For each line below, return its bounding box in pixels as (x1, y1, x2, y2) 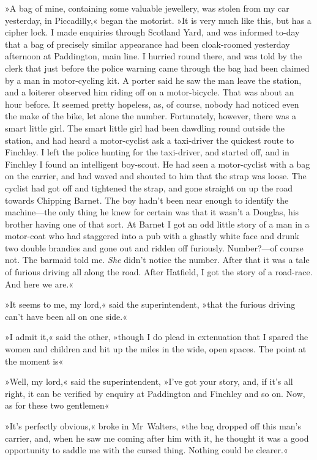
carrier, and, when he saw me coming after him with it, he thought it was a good (5, 431, 309, 444)
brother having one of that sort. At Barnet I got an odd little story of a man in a (5, 217, 310, 230)
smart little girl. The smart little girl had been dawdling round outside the (5, 121, 285, 134)
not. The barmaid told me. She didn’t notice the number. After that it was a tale (5, 253, 310, 266)
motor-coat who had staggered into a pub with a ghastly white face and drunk (5, 229, 299, 242)
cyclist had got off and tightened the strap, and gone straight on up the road (5, 181, 293, 194)
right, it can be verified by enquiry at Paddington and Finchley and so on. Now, (5, 387, 305, 399)
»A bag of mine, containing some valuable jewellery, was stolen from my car (5, 2, 289, 14)
